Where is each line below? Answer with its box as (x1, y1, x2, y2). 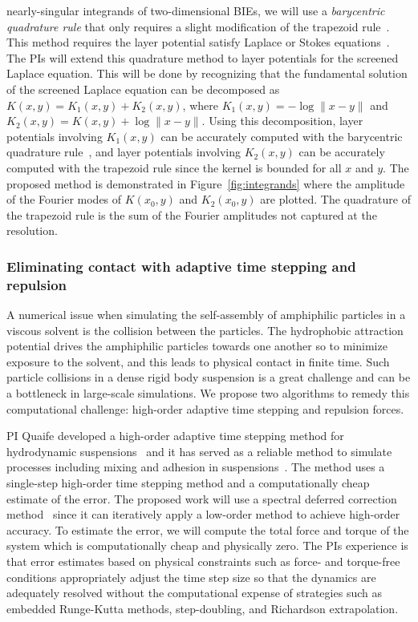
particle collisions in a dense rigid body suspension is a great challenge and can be (6, 369, 411, 386)
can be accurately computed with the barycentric (160, 127, 403, 144)
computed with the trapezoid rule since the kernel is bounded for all (6, 159, 342, 176)
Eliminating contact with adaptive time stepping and (6, 256, 356, 276)
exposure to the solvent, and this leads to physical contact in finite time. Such (6, 353, 390, 370)
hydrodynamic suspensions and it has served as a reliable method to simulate (6, 442, 392, 459)
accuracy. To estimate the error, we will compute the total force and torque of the (6, 521, 409, 538)
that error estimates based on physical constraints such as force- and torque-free (6, 552, 400, 569)
